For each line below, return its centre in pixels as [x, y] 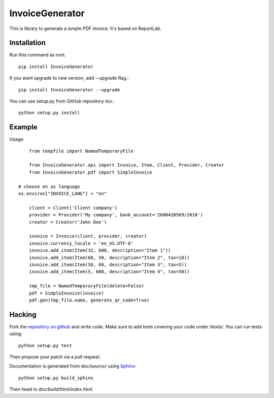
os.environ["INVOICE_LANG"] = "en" [63, 194]
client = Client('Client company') [73, 208]
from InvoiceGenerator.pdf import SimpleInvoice [90, 172]
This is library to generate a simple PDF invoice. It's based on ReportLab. [85, 28]
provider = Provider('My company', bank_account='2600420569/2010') [116, 215]
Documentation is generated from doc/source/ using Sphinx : [73, 366]
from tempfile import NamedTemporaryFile [81, 151]
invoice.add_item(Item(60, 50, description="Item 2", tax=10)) [109, 257]
